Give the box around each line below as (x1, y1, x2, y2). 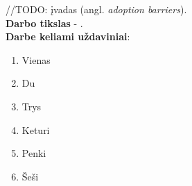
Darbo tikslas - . (6, 15, 83, 30)
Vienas (21, 52, 51, 67)
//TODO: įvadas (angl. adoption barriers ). (6, 2, 187, 16)
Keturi (21, 122, 50, 137)
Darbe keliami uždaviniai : (6, 29, 130, 44)
